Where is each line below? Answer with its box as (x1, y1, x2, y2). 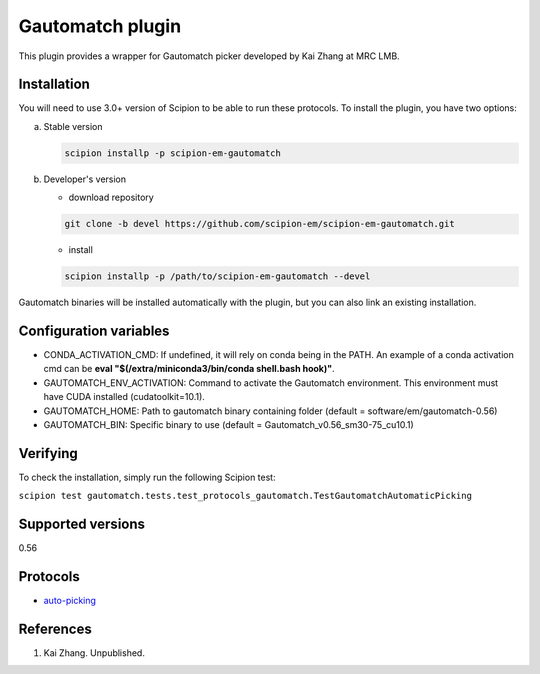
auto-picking (43, 595, 97, 607)
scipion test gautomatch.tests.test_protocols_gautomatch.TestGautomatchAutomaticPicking (18, 490, 472, 502)
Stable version (43, 120, 104, 132)
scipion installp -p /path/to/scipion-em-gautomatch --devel (64, 271, 371, 282)
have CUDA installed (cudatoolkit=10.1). (43, 391, 205, 403)
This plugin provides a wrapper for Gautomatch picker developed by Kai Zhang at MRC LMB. (18, 50, 400, 62)
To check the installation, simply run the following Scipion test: (18, 471, 276, 483)
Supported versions (18, 516, 145, 533)
